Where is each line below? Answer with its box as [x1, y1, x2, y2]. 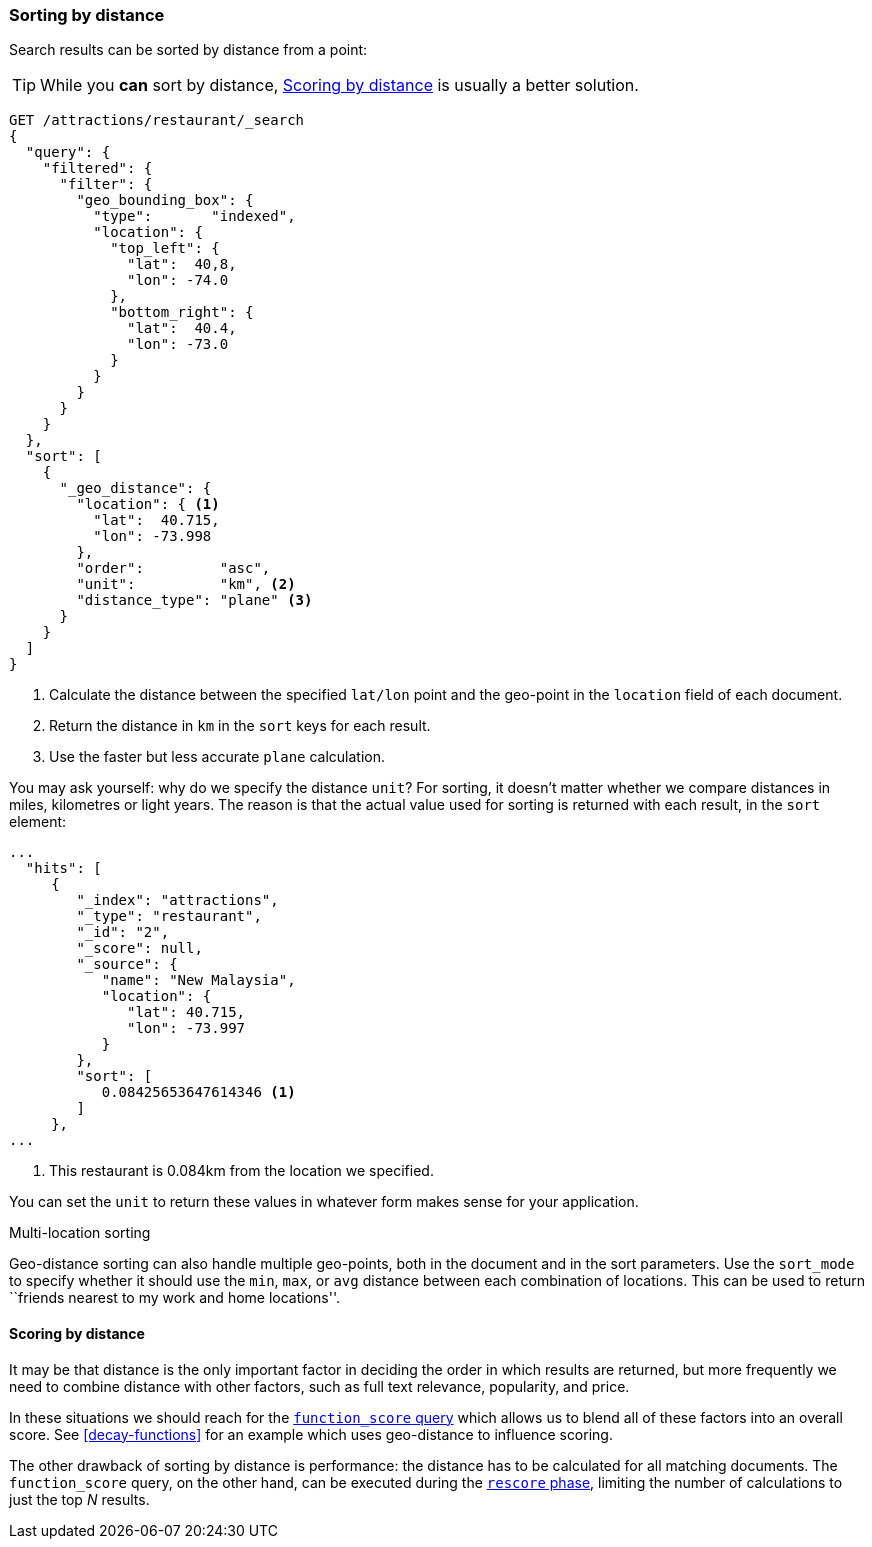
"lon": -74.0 [127, 272, 229, 289]
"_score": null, [76, 940, 203, 957]
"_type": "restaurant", [76, 908, 262, 925]
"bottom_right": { [110, 304, 254, 321]
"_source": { [76, 956, 178, 973]
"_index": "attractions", [76, 892, 279, 909]
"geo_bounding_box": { [76, 192, 254, 209]
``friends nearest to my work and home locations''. [9, 1289, 341, 1307]
